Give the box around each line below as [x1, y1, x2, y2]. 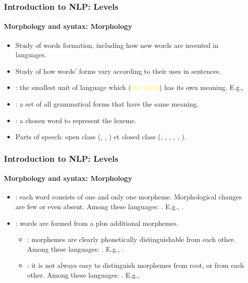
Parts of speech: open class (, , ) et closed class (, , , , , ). [15, 131, 186, 142]
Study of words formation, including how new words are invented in [15, 40, 219, 50]
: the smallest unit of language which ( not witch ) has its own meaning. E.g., [15, 82, 244, 92]
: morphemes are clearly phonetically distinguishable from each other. [27, 234, 236, 244]
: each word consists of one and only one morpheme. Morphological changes [15, 192, 242, 202]
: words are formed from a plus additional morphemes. [15, 218, 179, 228]
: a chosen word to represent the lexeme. [15, 115, 136, 125]
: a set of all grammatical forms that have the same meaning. [15, 99, 199, 109]
